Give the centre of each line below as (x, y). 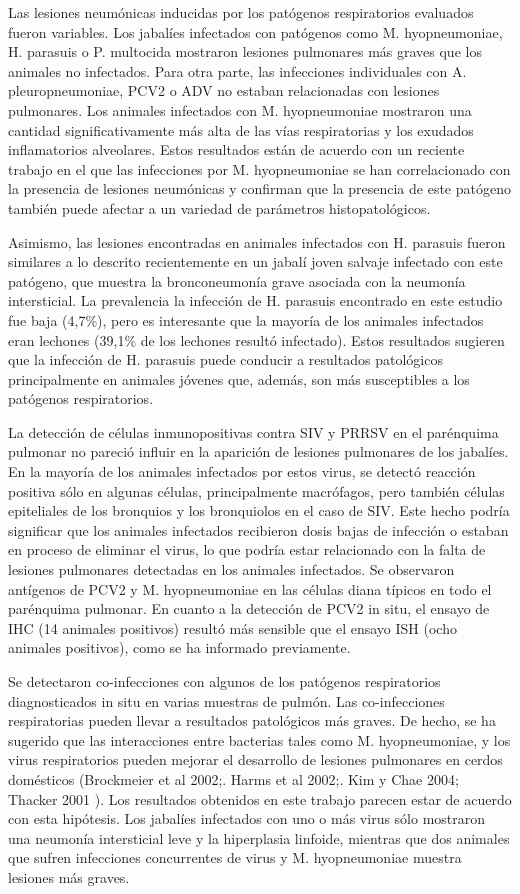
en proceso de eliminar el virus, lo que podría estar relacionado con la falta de (247, 549)
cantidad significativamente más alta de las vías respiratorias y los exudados (241, 129)
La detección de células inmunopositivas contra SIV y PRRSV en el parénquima (253, 431)
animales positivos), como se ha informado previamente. (179, 647)
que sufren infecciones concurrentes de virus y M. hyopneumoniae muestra (235, 857)
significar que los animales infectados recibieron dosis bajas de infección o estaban (258, 529)
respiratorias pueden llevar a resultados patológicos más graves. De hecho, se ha (252, 720)
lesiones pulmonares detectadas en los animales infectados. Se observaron (231, 569)
